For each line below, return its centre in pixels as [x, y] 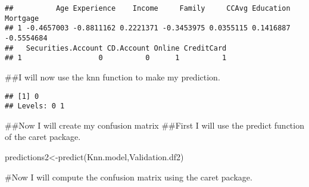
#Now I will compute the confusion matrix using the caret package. [129, 177]
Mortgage [22, 18]
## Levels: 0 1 [35, 106]
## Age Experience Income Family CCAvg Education [148, 8]
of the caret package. [43, 137]
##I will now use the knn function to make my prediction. [113, 77]
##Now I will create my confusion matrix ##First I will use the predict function [154, 125]
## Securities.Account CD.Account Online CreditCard [116, 48]
